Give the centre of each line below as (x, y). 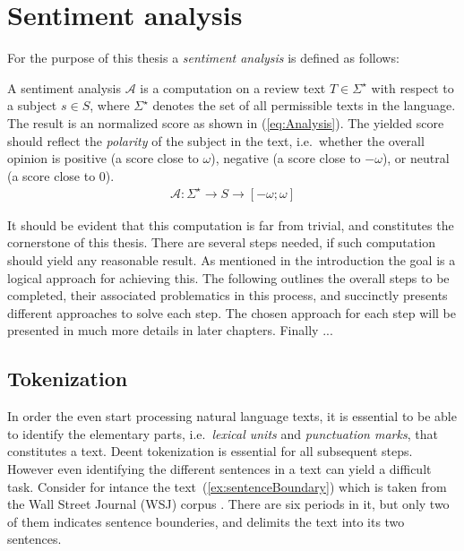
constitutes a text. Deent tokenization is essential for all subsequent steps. (210, 451)
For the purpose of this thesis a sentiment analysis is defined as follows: (203, 58)
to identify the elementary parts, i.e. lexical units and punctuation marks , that (223, 433)
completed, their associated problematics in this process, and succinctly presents (228, 295)
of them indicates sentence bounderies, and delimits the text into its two (206, 521)
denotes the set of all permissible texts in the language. (304, 105)
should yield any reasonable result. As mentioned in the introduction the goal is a (232, 260)
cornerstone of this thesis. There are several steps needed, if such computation (221, 242)
